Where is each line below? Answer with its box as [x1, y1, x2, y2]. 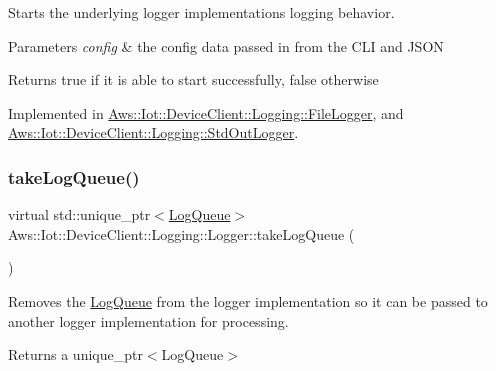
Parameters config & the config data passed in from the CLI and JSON [8, 35, 444, 56]
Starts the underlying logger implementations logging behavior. [8, 2, 395, 22]
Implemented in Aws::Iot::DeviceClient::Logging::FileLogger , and [8, 102, 404, 123]
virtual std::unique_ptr [8, 204, 151, 225]
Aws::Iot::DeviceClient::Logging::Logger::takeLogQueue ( [8, 223, 355, 244]
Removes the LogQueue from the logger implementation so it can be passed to [8, 290, 488, 311]
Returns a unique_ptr [8, 344, 143, 365]
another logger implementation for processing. [8, 310, 289, 331]
